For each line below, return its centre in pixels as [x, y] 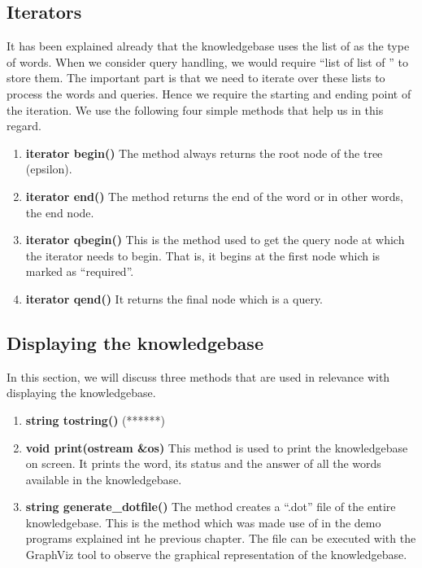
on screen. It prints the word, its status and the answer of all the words [203, 463]
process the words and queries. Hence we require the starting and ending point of [209, 93]
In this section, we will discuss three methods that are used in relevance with [198, 376]
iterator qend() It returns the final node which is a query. [174, 298]
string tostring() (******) [95, 419]
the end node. [60, 212]
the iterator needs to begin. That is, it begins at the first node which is [203, 255]
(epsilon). [49, 169]
